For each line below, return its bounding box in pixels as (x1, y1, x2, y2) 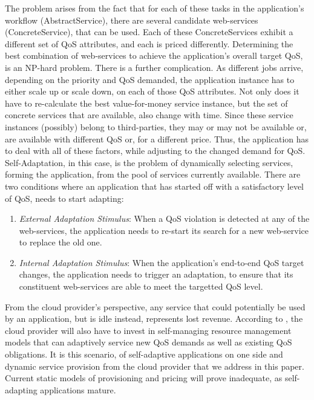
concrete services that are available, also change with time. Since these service (5, 108, 293, 121)
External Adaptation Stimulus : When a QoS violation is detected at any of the (19, 212, 310, 225)
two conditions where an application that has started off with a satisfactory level (5, 179, 304, 192)
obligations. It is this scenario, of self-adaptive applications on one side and (5, 348, 283, 361)
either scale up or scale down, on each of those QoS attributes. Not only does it (5, 85, 299, 98)
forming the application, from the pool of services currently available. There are (5, 168, 301, 181)
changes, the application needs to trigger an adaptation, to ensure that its (19, 268, 293, 281)
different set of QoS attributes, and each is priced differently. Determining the (5, 37, 293, 50)
